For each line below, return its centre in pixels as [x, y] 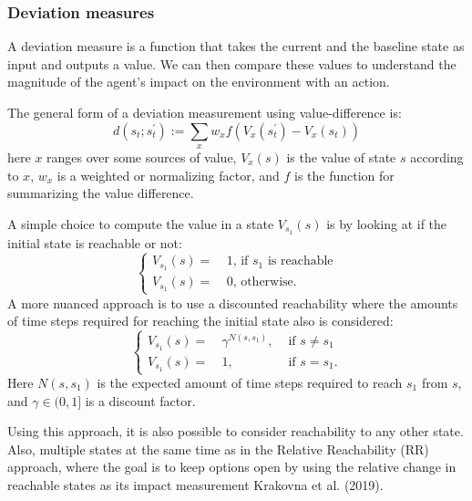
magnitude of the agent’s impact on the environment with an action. [199, 82]
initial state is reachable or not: [95, 242]
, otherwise [263, 282]
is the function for [344, 175]
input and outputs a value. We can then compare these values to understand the [232, 63]
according [437, 157]
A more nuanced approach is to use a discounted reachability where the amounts [233, 303]
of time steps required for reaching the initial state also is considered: [200, 321]
